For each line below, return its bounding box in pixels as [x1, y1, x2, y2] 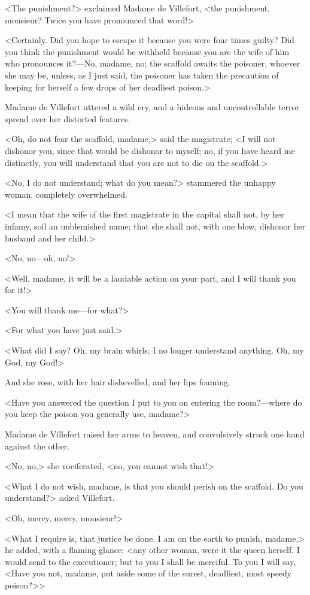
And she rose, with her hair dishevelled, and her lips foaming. [5, 376, 230, 388]
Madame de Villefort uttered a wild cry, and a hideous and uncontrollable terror [5, 101, 299, 113]
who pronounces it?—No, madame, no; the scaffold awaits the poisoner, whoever [5, 57, 300, 70]
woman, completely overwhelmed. [5, 188, 127, 200]
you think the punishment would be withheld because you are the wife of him [5, 45, 290, 58]
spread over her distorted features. [5, 112, 130, 125]
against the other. [5, 439, 70, 452]
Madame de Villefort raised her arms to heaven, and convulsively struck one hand [5, 428, 305, 440]
